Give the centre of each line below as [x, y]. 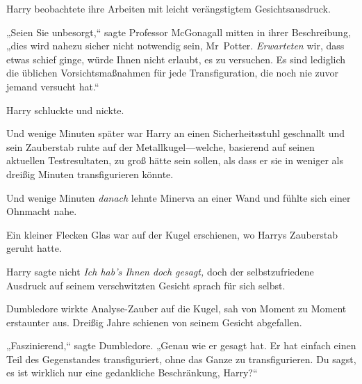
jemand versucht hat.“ [53, 86]
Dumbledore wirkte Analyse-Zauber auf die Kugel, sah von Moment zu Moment [176, 309]
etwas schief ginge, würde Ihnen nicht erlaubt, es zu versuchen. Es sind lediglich [176, 59]
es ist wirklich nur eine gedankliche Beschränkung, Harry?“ [132, 373]
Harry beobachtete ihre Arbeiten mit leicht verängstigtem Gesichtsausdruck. [168, 8]
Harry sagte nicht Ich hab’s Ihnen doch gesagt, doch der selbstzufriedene [160, 271]
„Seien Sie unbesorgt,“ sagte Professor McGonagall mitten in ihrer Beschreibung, [179, 32]
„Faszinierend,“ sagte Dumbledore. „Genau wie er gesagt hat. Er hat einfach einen [181, 345]
